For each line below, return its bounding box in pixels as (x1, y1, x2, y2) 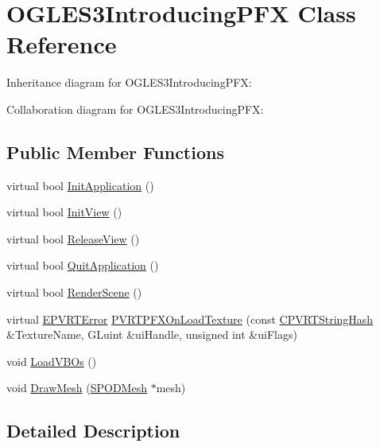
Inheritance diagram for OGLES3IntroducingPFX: (6, 74, 252, 91)
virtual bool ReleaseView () (6, 230, 140, 247)
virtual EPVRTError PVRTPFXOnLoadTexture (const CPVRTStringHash (6, 310, 374, 327)
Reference (6, 28, 117, 60)
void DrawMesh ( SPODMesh (6, 379, 147, 396)
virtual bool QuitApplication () (6, 257, 159, 274)
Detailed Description (6, 418, 180, 443)
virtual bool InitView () (6, 204, 122, 220)
